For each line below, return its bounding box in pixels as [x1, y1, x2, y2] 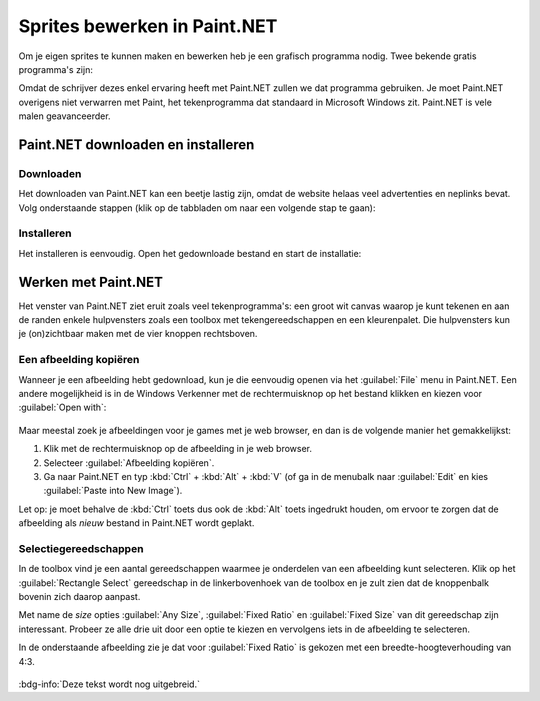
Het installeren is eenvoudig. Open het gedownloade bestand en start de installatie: [18, 247, 362, 259]
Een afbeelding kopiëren [18, 353, 140, 367]
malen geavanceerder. [18, 110, 111, 122]
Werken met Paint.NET [18, 273, 164, 290]
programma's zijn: [18, 63, 94, 75]
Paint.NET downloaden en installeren [18, 136, 255, 153]
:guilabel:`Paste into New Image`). [43, 485, 183, 497]
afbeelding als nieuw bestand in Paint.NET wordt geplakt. [18, 517, 255, 529]
